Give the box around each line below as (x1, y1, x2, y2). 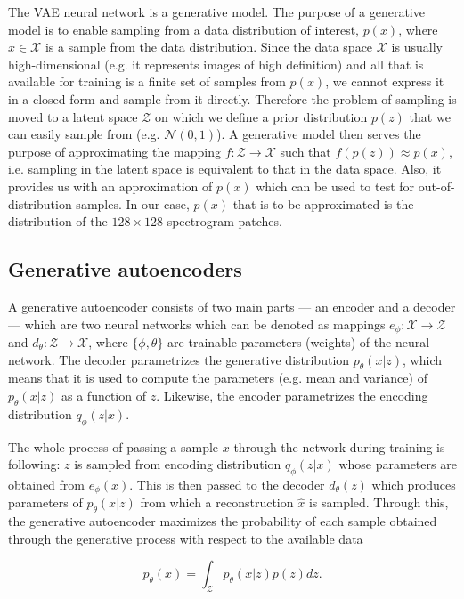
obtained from (8, 474, 85, 493)
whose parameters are (338, 455, 457, 474)
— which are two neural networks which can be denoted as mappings (8, 314, 386, 333)
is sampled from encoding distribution (74, 455, 281, 474)
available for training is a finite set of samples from (8, 72, 286, 91)
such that (280, 142, 331, 160)
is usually (391, 37, 443, 56)
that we (409, 107, 451, 125)
